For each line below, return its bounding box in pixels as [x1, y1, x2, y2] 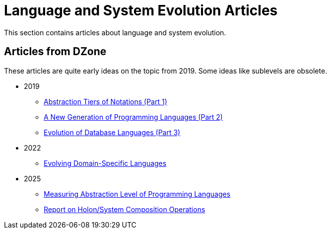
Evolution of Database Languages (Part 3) [44, 128, 181, 137]
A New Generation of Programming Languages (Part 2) [44, 112, 223, 121]
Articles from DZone [4, 45, 107, 58]
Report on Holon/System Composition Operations [44, 205, 205, 214]
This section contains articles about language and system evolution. [4, 28, 226, 37]
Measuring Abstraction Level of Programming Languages [44, 189, 231, 198]
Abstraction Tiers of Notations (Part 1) [44, 97, 167, 106]
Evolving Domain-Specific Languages [44, 158, 167, 167]
